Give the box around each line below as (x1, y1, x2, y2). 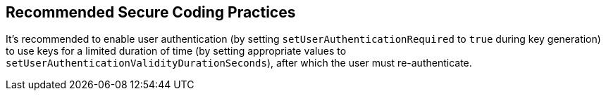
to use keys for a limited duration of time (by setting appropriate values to (6, 45, 347, 57)
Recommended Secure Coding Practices (6, 4, 296, 21)
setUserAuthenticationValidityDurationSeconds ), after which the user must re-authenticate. (6, 57, 472, 69)
